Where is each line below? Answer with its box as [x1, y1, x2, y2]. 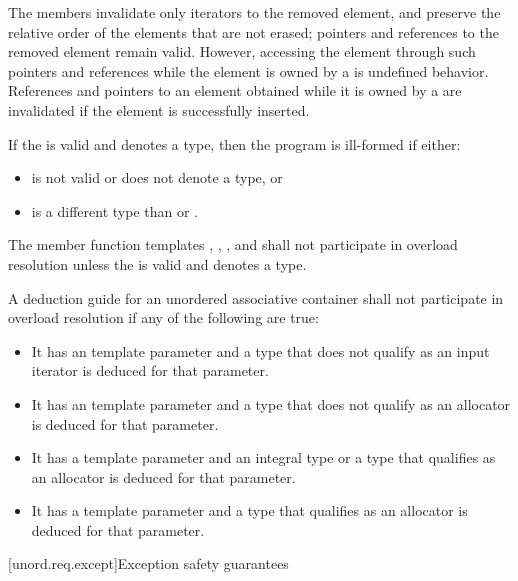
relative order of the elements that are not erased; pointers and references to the [8, 21, 499, 42]
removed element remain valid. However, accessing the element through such [8, 41, 476, 62]
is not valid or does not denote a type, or [31, 167, 283, 188]
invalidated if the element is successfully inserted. [8, 99, 310, 120]
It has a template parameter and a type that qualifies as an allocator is [31, 500, 468, 521]
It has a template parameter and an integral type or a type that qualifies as [31, 447, 496, 468]
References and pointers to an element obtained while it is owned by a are [8, 80, 462, 101]
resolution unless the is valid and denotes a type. [8, 253, 307, 274]
